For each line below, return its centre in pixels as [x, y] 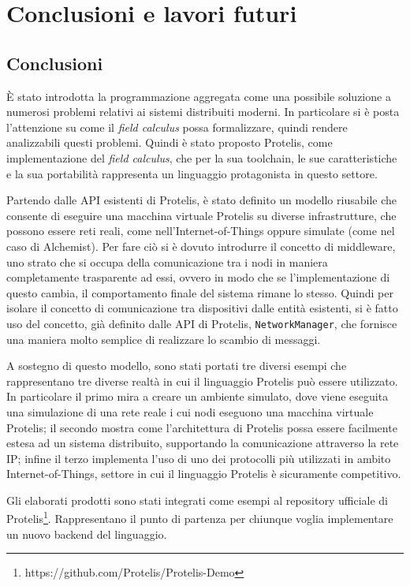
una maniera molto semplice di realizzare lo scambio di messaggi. [164, 339]
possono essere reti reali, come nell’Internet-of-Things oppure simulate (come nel [201, 231]
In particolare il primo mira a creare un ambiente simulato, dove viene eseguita [198, 396]
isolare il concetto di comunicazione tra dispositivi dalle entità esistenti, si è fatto [202, 308]
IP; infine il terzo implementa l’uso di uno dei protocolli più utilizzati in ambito [199, 458]
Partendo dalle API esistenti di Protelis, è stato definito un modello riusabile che [201, 200]
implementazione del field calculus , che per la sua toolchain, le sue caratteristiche [202, 157]
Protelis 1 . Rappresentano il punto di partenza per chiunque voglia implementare [200, 517]
